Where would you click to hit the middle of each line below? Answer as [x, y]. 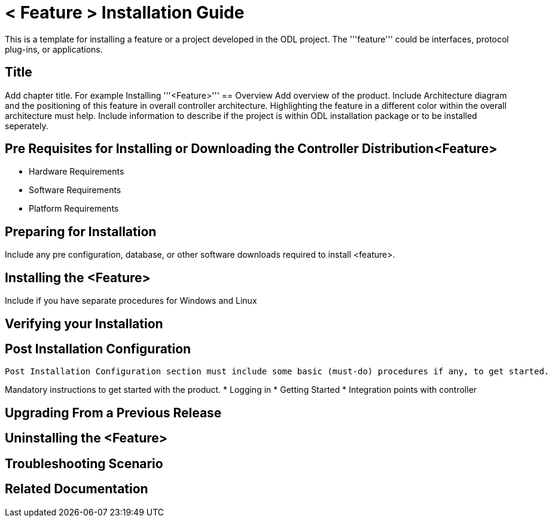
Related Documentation [77, 489]
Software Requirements [75, 190]
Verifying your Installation [84, 323]
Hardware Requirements [77, 172]
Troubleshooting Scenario [84, 463]
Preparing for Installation [81, 231]
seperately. [27, 126]
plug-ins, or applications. [54, 49]
